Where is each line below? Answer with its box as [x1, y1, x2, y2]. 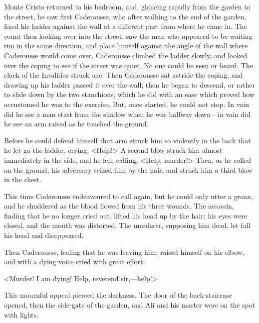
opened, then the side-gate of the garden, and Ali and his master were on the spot [4, 300, 256, 310]
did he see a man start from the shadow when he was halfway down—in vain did [4, 108, 251, 119]
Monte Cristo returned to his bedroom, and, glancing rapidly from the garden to [4, 1, 251, 11]
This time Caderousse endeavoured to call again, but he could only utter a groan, [4, 191, 253, 201]
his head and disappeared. [4, 230, 84, 240]
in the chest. [4, 174, 42, 185]
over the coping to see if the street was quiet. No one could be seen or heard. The [4, 60, 253, 70]
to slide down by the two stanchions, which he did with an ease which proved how [4, 89, 255, 100]
